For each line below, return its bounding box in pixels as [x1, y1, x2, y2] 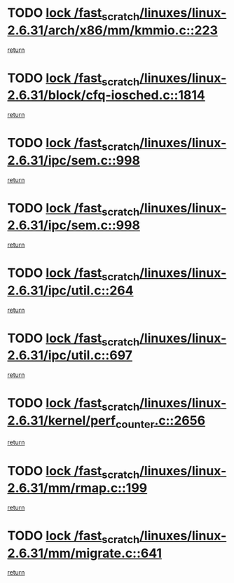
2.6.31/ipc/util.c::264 [7, 282, 134, 299]
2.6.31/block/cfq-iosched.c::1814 [7, 88, 205, 103]
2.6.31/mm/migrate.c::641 [7, 545, 163, 561]
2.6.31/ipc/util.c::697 [7, 348, 133, 364]
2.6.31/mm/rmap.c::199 [7, 480, 148, 496]
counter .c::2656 [115, 412, 205, 431]
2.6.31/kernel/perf [7, 412, 116, 428]
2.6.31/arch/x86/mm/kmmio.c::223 [7, 22, 219, 38]
